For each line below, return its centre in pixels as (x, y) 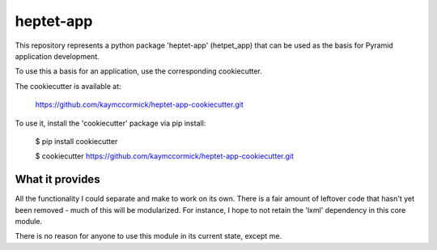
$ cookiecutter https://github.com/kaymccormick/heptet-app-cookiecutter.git (165, 156)
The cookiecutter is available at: (68, 86)
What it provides (57, 179)
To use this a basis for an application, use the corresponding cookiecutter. (139, 71)
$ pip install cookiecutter (76, 141)
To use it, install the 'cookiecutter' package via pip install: (110, 123)
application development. (57, 56)
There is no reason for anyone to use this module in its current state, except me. (148, 236)
